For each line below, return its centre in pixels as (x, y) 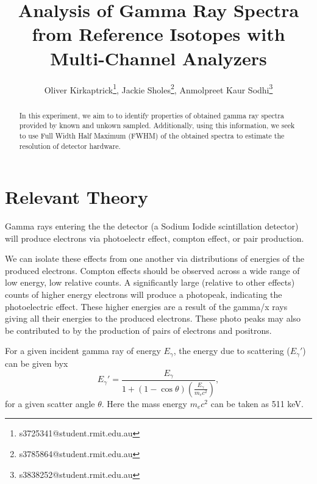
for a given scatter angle (50, 403)
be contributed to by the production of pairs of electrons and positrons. (138, 330)
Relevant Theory (77, 197)
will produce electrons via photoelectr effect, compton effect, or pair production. (155, 238)
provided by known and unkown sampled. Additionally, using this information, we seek (157, 125)
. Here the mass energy (144, 403)
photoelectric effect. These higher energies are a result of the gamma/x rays (146, 306)
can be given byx (37, 363)
